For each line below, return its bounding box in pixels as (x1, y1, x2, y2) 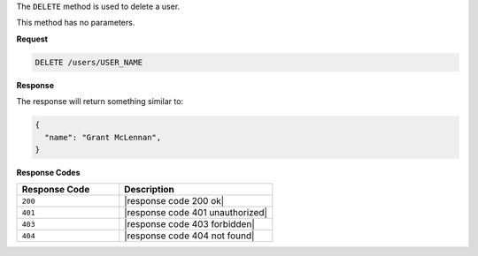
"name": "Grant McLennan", (44, 132, 162, 142)
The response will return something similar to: (16, 96, 184, 107)
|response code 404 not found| (124, 230, 255, 242)
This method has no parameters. (16, 18, 135, 28)
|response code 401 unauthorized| (124, 207, 267, 219)
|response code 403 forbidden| (124, 218, 256, 230)
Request (16, 34, 49, 44)
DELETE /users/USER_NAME (35, 57, 143, 67)
